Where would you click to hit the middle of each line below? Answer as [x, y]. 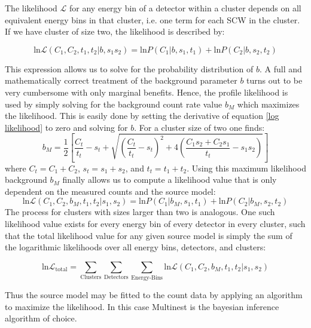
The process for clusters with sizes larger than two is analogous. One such [140, 212]
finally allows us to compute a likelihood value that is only [170, 180]
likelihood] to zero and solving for [66, 127]
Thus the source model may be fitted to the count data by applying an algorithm [154, 295]
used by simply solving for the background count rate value [114, 104]
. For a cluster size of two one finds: [199, 127]
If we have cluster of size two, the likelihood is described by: [115, 31]
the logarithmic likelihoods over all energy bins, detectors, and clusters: [135, 247]
